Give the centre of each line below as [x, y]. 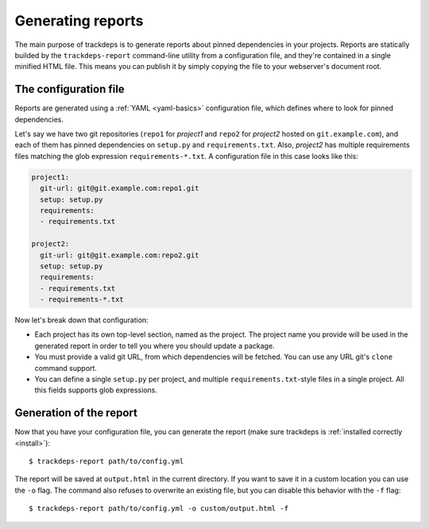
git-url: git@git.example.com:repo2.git [120, 255]
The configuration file [70, 89]
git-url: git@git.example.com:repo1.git [120, 188]
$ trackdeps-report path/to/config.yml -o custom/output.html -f [159, 509]
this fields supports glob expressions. [96, 390]
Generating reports [79, 21]
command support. [66, 368]
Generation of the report [76, 413]
